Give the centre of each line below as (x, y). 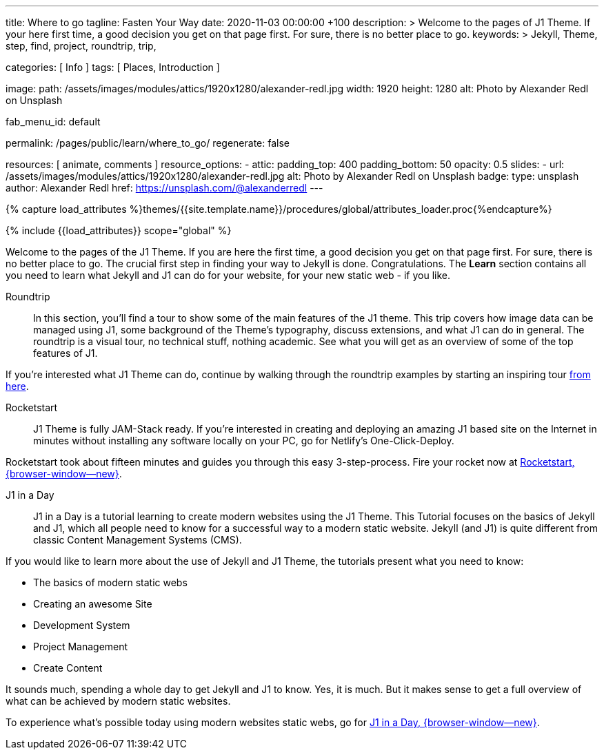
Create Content (68, 668)
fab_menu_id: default (53, 122)
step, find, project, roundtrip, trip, (81, 46)
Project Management (81, 647)
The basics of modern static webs (110, 582)
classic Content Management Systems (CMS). (138, 540)
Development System (82, 625)
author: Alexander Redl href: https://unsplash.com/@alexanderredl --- (164, 188)
